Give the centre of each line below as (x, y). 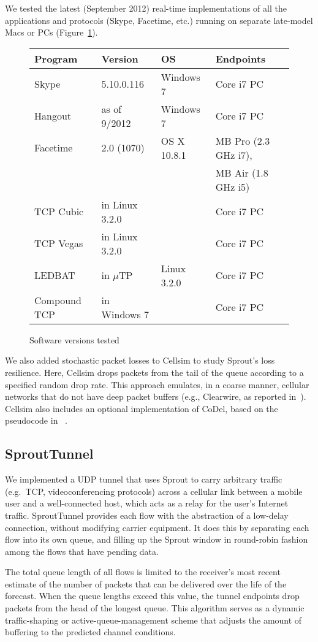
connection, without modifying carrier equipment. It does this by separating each (157, 527)
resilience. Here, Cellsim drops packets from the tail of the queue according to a (154, 372)
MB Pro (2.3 (243, 140)
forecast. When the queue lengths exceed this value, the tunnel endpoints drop (152, 596)
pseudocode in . (36, 420)
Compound (58, 300)
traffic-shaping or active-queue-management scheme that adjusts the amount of (153, 620)
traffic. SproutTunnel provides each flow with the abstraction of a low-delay (147, 515)
